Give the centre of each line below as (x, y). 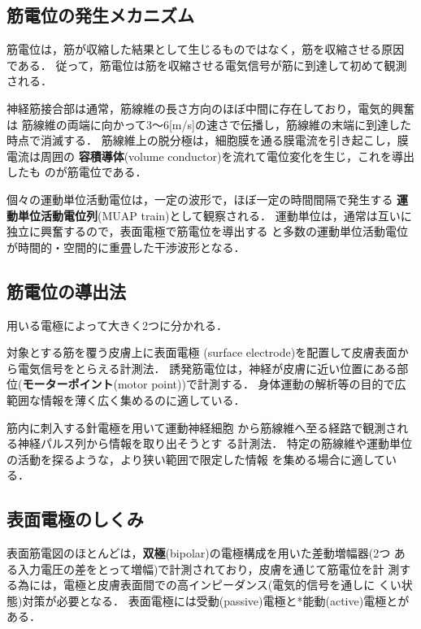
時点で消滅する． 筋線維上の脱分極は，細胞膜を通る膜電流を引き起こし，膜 (208, 140)
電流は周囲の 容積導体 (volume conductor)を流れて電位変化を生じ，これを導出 (211, 156)
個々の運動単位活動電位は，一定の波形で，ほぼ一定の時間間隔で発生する (200, 199)
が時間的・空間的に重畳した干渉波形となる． (126, 247)
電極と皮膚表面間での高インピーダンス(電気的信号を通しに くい (232, 585)
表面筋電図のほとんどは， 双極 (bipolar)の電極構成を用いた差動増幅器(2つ (199, 553)
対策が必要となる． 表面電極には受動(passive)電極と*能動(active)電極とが (216, 600)
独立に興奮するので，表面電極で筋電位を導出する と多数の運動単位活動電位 (208, 231)
